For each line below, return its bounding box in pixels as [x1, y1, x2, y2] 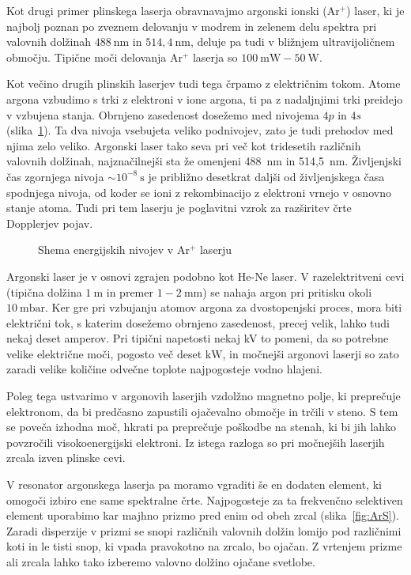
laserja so [192, 48, 238, 65]
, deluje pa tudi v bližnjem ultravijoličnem [190, 33, 395, 50]
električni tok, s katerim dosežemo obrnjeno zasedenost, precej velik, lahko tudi [6, 314, 390, 331]
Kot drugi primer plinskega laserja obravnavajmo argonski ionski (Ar [6, 2, 340, 18]
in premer [106, 283, 153, 300]
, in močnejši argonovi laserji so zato [222, 345, 399, 361]
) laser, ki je [346, 2, 405, 18]
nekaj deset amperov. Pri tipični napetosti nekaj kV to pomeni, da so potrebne [6, 330, 389, 346]
